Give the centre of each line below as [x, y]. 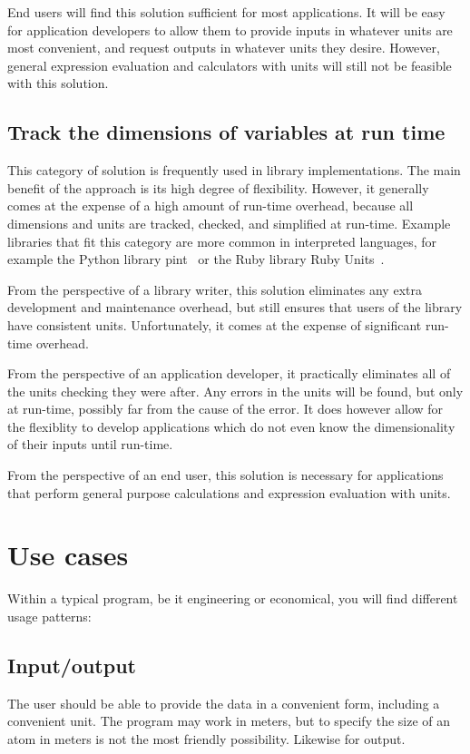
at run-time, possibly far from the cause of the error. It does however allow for [225, 409]
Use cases [68, 555]
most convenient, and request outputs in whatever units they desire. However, [224, 48]
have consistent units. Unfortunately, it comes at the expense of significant [215, 324]
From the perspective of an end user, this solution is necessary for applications [225, 475]
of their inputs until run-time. [90, 444]
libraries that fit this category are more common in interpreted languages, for [222, 241]
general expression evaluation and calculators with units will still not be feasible [230, 65]
